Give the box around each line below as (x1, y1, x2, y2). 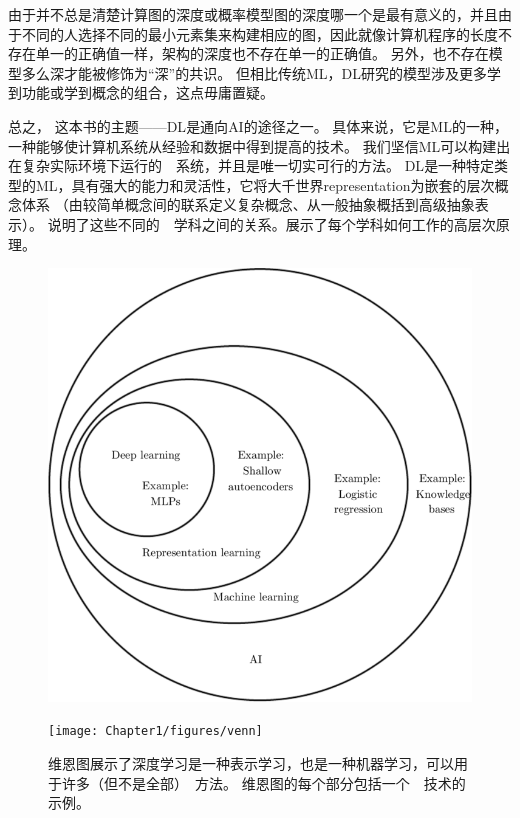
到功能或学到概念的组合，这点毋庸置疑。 (8, 82, 274, 103)
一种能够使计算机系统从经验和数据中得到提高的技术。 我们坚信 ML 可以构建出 (8, 135, 511, 156)
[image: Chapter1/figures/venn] (48, 724, 263, 739)
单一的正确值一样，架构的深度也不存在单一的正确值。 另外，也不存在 (35, 43, 489, 64)
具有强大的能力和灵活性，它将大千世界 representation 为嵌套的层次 (71, 174, 495, 195)
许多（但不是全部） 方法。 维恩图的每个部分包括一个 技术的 (61, 772, 466, 793)
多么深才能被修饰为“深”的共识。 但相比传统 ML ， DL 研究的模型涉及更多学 (21, 62, 501, 83)
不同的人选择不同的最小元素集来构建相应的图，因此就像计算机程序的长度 (21, 23, 498, 44)
